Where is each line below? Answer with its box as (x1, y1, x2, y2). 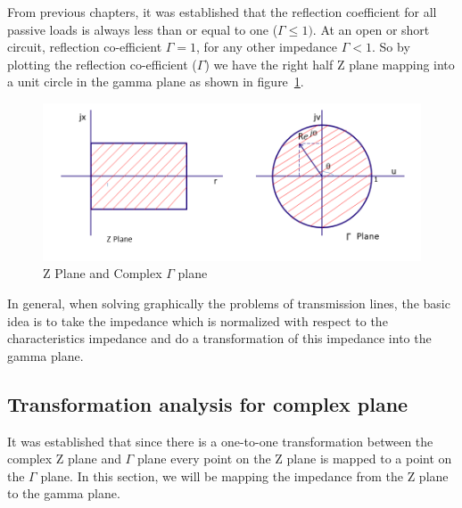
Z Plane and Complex (43, 264, 162, 283)
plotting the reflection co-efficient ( (7, 54, 197, 73)
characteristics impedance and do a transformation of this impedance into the (7, 329, 432, 348)
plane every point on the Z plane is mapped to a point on (136, 449, 452, 468)
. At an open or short (312, 20, 430, 38)
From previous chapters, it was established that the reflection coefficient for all (7, 3, 437, 20)
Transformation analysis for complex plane (7, 389, 408, 417)
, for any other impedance (196, 37, 338, 56)
